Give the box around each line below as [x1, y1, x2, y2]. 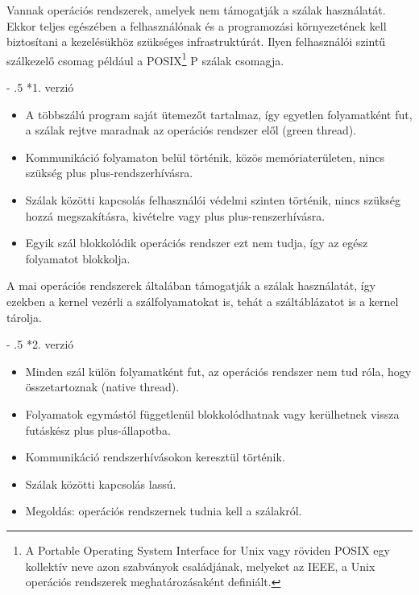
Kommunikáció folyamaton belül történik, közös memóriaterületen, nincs [25, 148, 384, 165]
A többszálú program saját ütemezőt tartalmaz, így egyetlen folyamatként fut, [25, 105, 413, 122]
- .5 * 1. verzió [6, 79, 74, 96]
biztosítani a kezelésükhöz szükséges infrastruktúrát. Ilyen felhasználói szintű [6, 33, 386, 50]
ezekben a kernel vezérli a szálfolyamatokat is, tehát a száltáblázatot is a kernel [6, 292, 399, 309]
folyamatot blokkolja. [25, 250, 131, 267]
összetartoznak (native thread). [25, 378, 180, 395]
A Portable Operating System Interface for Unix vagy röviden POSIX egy [25, 541, 390, 558]
